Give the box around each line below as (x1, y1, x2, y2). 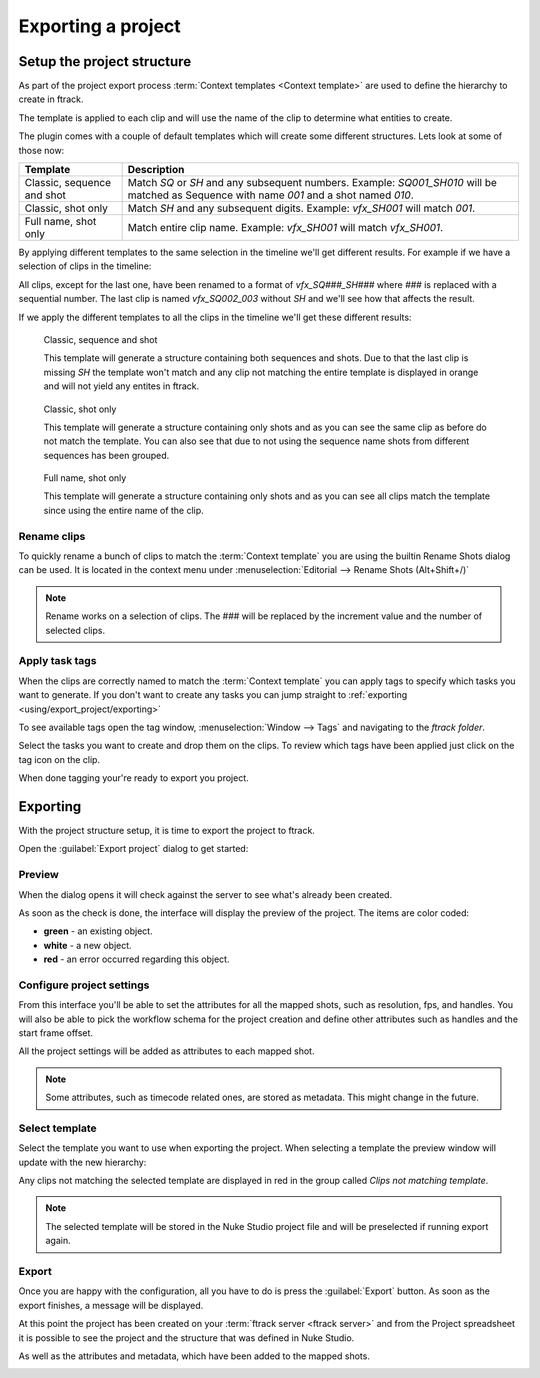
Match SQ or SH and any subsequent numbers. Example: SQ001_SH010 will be (127, 176, 497, 190)
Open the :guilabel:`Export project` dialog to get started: (18, 843, 249, 855)
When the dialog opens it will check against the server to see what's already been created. (18, 888, 393, 900)
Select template (18, 1121, 97, 1135)
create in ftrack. (18, 93, 84, 105)
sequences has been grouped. (43, 449, 170, 461)
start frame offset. (18, 1026, 94, 1039)
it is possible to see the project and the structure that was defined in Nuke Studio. (18, 1331, 355, 1344)
